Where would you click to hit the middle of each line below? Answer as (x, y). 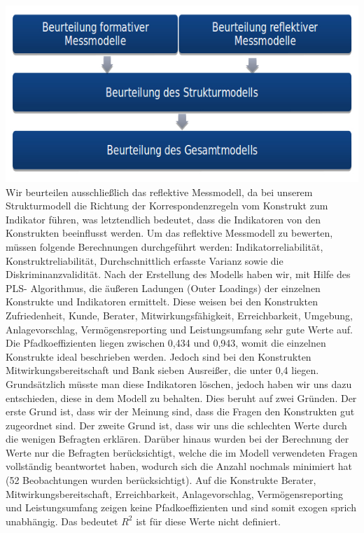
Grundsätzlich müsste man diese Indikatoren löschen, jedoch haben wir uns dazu (179, 383)
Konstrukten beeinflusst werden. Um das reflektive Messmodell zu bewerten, (169, 233)
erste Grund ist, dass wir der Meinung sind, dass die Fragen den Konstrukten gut (180, 411)
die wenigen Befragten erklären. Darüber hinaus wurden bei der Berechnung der (177, 439)
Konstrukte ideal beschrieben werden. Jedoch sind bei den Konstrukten (159, 356)
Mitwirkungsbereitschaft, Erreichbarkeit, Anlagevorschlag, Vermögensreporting (174, 493)
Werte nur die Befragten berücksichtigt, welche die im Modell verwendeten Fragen (182, 452)
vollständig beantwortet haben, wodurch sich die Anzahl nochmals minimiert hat (179, 466)
